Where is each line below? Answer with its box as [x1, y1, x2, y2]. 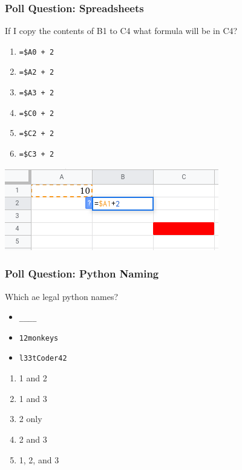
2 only [19, 412, 42, 425]
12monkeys [19, 333, 59, 342]
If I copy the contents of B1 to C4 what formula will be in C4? [5, 24, 238, 37]
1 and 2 [19, 372, 47, 384]
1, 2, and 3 [19, 453, 59, 466]
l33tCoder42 [19, 354, 67, 363]
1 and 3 [19, 392, 47, 404]
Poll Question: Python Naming [5, 266, 159, 281]
